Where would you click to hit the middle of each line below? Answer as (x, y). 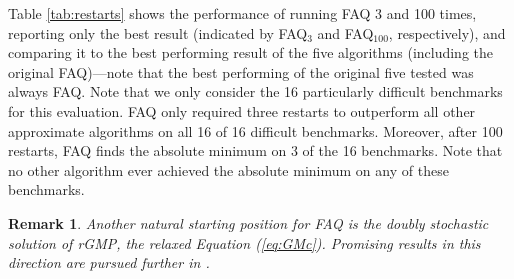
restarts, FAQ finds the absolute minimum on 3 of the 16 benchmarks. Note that (255, 150)
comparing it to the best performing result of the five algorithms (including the (251, 52)
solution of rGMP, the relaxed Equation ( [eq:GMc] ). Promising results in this (244, 242)
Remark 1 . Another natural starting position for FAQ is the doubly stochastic (248, 222)
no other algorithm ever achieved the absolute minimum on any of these (228, 169)
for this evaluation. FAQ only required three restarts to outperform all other (242, 110)
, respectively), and (447, 32)
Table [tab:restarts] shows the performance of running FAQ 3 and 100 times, (242, 13)
